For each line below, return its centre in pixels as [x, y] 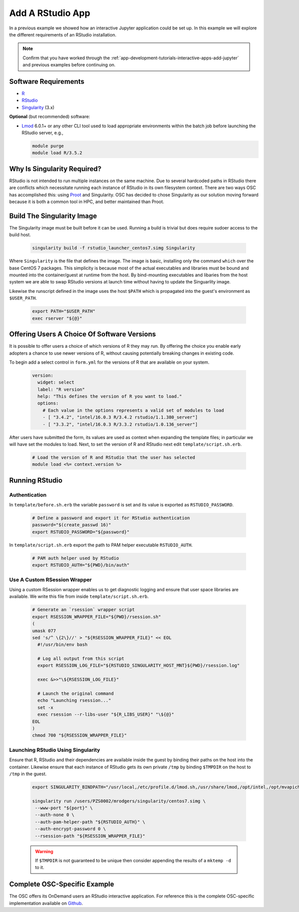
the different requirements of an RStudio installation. [63, 34]
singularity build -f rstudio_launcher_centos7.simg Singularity [114, 248]
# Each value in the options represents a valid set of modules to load [133, 410]
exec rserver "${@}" [57, 318]
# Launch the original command [76, 694]
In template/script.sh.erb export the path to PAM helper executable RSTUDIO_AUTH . [101, 545]
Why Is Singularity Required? [55, 169]
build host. [20, 235]
